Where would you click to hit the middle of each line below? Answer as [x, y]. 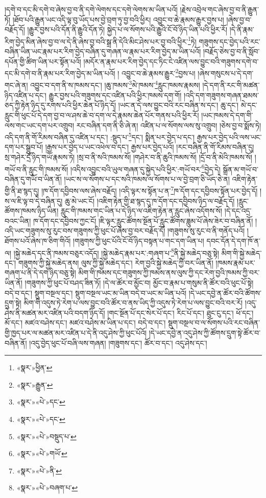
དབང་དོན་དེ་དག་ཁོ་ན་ [233, 241]
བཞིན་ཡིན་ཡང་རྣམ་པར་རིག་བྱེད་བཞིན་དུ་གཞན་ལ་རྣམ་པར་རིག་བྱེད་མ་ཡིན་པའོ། [103, 51]
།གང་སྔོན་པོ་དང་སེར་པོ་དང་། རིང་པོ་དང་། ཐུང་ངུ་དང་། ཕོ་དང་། [180, 312]
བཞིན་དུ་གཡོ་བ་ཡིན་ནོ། [33, 179]
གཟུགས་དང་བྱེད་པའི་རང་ [229, 41]
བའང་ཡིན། [18, 220]
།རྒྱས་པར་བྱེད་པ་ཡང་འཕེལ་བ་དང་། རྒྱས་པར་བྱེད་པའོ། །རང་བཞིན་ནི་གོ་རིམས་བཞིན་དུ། [150, 147]
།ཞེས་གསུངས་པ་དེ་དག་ [226, 73]
